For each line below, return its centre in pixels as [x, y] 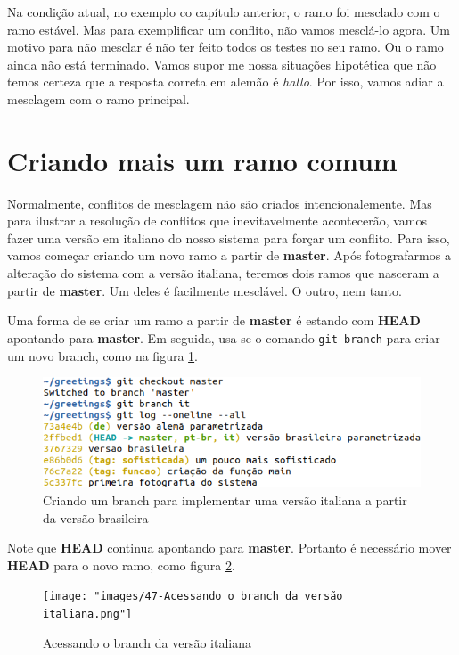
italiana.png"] [88, 614]
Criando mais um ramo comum [202, 160]
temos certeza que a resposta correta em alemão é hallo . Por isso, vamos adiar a [225, 82]
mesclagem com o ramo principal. [98, 98]
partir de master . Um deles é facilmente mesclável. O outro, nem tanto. [205, 290]
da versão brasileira [96, 517]
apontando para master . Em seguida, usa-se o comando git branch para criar [224, 337]
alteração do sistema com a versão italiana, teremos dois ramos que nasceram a [223, 273]
